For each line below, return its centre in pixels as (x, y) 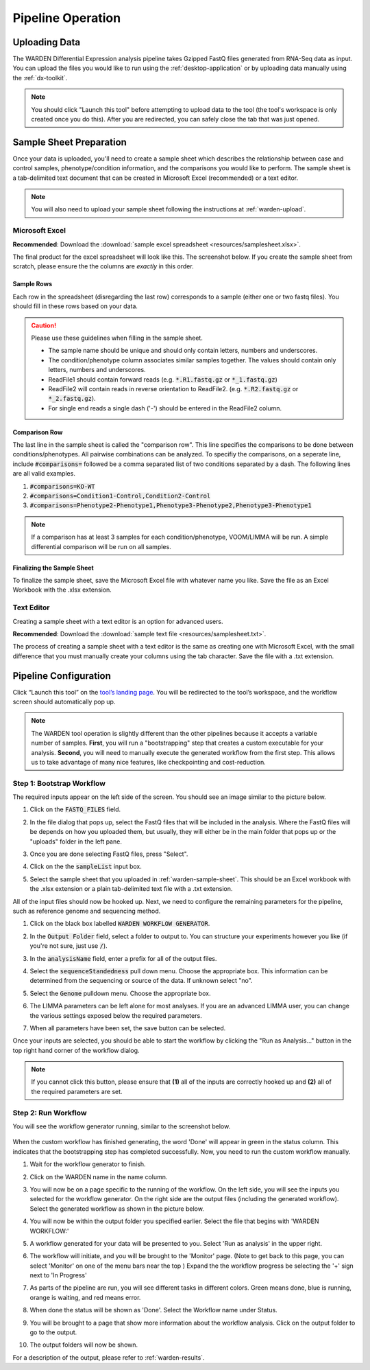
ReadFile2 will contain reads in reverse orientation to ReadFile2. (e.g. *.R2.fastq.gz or (173, 388)
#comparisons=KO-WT (62, 486)
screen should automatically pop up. (64, 701)
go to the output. (53, 1332)
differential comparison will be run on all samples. (101, 546)
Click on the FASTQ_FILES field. (75, 809)
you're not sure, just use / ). (69, 946)
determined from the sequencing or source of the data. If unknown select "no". (141, 981)
